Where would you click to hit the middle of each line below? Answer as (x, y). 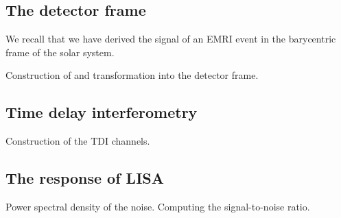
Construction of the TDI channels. (78, 141)
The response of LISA (85, 178)
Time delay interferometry (102, 112)
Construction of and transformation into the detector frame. (132, 75)
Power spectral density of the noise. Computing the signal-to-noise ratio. (158, 206)
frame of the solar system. (60, 52)
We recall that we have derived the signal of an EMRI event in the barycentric (171, 39)
